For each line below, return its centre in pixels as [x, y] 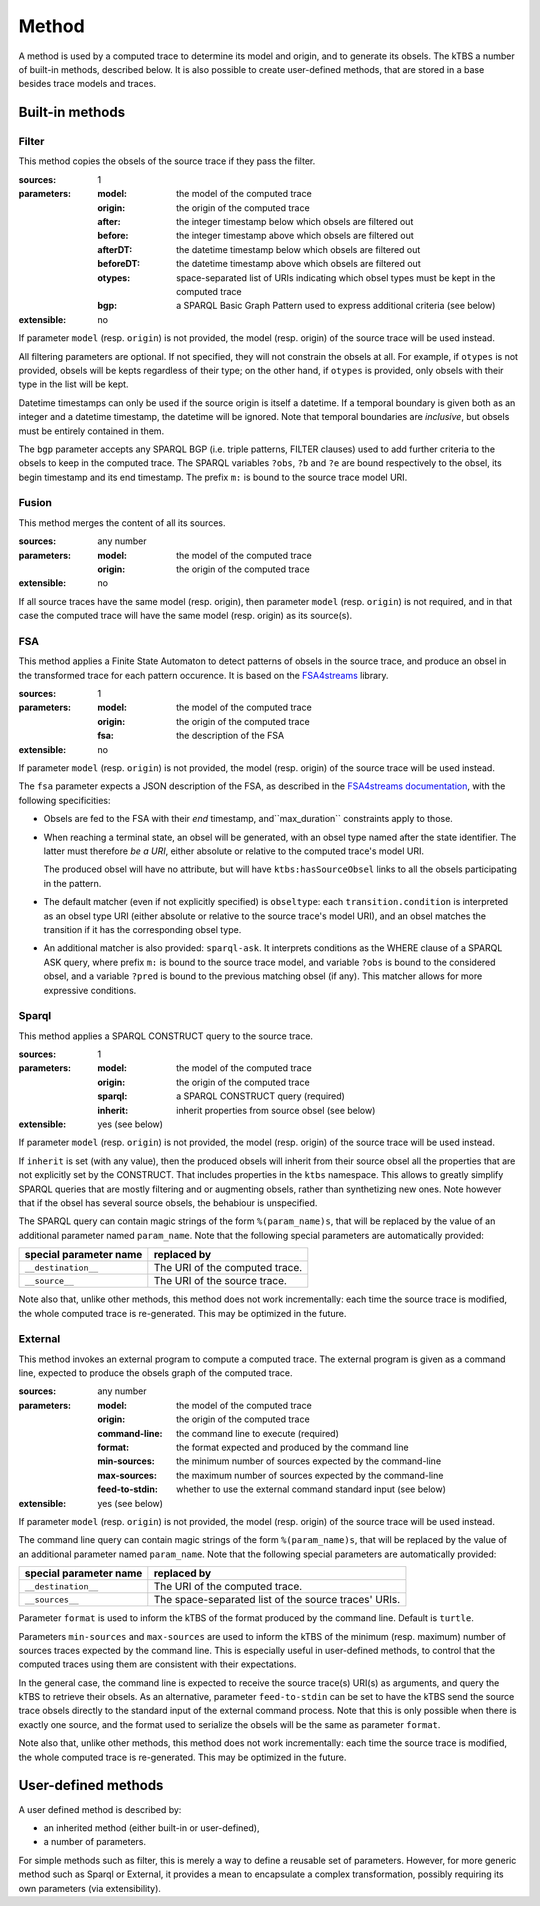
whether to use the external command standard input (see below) [311, 1489]
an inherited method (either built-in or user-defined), [151, 1827]
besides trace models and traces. [87, 84]
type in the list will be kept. [73, 384]
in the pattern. [72, 883]
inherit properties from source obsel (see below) [276, 1110]
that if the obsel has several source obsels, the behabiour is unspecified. [168, 1202]
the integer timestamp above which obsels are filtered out [295, 236]
